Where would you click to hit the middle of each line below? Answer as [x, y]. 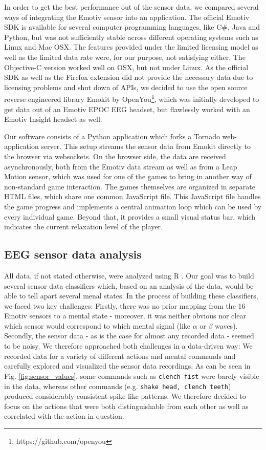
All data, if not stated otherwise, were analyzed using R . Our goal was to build [129, 275]
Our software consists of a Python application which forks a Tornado [112, 136]
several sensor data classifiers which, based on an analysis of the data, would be [129, 285]
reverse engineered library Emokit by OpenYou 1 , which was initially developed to [132, 98]
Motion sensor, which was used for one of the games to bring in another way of [128, 176]
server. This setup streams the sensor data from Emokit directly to [146, 146]
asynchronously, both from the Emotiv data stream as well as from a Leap [121, 166]
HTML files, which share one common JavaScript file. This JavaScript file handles [132, 196]
